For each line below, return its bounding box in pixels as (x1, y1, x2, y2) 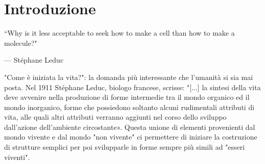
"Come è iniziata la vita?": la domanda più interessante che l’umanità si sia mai (4, 71, 253, 82)
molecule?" (4, 37, 37, 48)
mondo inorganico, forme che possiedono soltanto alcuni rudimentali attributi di (4, 101, 255, 112)
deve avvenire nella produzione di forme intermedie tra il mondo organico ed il (4, 92, 250, 102)
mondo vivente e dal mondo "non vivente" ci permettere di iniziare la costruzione (4, 131, 257, 142)
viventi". (4, 151, 30, 162)
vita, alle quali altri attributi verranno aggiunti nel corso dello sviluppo (4, 112, 227, 122)
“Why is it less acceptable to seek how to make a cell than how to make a (4, 28, 235, 38)
